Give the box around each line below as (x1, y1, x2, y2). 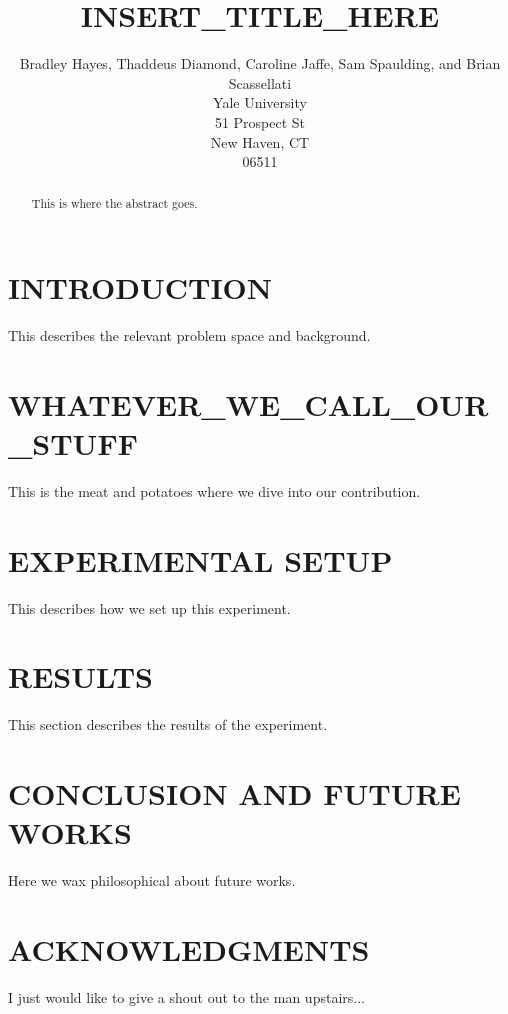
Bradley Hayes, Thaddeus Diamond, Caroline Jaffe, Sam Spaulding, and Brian (19, 53, 501, 74)
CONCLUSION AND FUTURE (8, 773, 461, 814)
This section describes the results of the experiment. (8, 714, 328, 735)
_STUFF (8, 423, 138, 464)
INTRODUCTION (8, 267, 273, 308)
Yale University (213, 92, 307, 113)
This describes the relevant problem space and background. (8, 325, 371, 346)
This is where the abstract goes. (31, 195, 198, 212)
